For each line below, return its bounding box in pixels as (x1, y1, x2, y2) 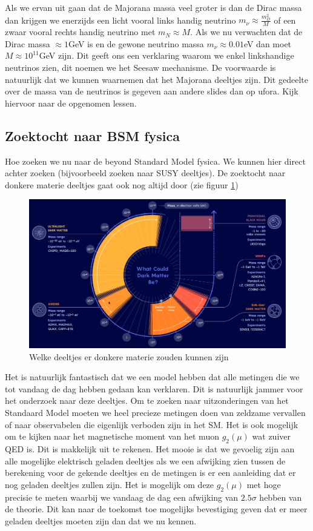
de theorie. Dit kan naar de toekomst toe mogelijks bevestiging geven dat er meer (5, 503, 308, 515)
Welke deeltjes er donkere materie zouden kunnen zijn (29, 350, 229, 363)
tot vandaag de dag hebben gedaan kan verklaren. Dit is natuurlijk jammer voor (5, 382, 303, 395)
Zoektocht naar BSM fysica (5, 126, 180, 145)
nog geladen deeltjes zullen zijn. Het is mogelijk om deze (5, 478, 214, 490)
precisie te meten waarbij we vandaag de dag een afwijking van (5, 490, 239, 503)
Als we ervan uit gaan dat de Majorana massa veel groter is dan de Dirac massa (5, 1, 302, 13)
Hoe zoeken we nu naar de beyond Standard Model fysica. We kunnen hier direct (5, 154, 306, 167)
